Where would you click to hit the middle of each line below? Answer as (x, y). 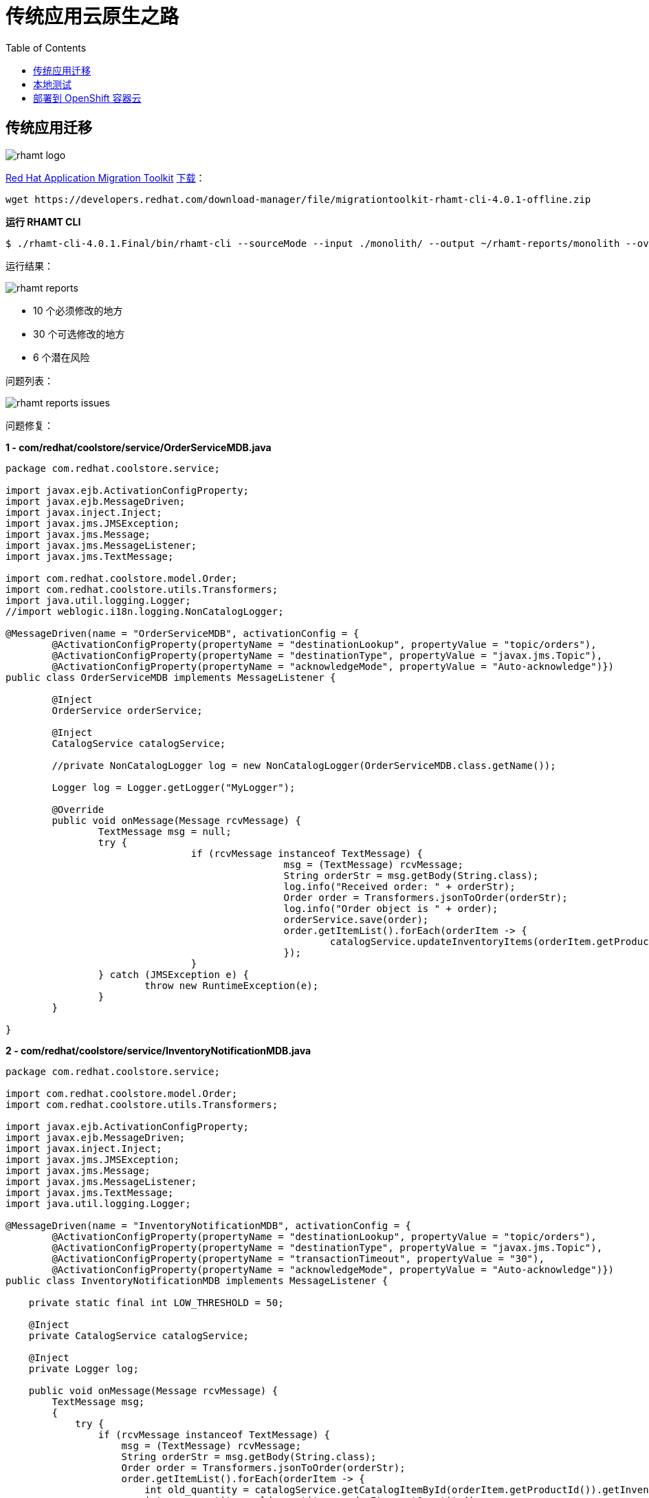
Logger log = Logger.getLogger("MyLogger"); (174, 787)
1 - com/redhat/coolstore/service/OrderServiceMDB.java (139, 447)
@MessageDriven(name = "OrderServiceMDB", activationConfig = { (183, 633)
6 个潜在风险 (62, 357)
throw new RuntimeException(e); (232, 985)
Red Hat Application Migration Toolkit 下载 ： (106, 177)
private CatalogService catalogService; (139, 1335)
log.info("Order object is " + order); (391, 908)
